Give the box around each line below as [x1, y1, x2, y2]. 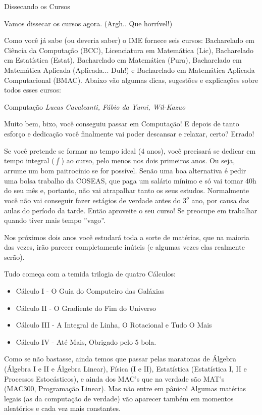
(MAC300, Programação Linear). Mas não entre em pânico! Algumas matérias [4, 383, 246, 394]
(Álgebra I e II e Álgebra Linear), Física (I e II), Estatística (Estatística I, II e [4, 363, 247, 374]
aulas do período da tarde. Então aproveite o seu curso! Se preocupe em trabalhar [4, 205, 257, 215]
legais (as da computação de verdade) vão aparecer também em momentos [4, 393, 234, 403]
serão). [4, 251, 25, 262]
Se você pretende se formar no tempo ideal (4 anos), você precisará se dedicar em [4, 145, 256, 156]
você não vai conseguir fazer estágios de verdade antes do [4, 195, 181, 205]
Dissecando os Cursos [4, 1, 70, 11]
